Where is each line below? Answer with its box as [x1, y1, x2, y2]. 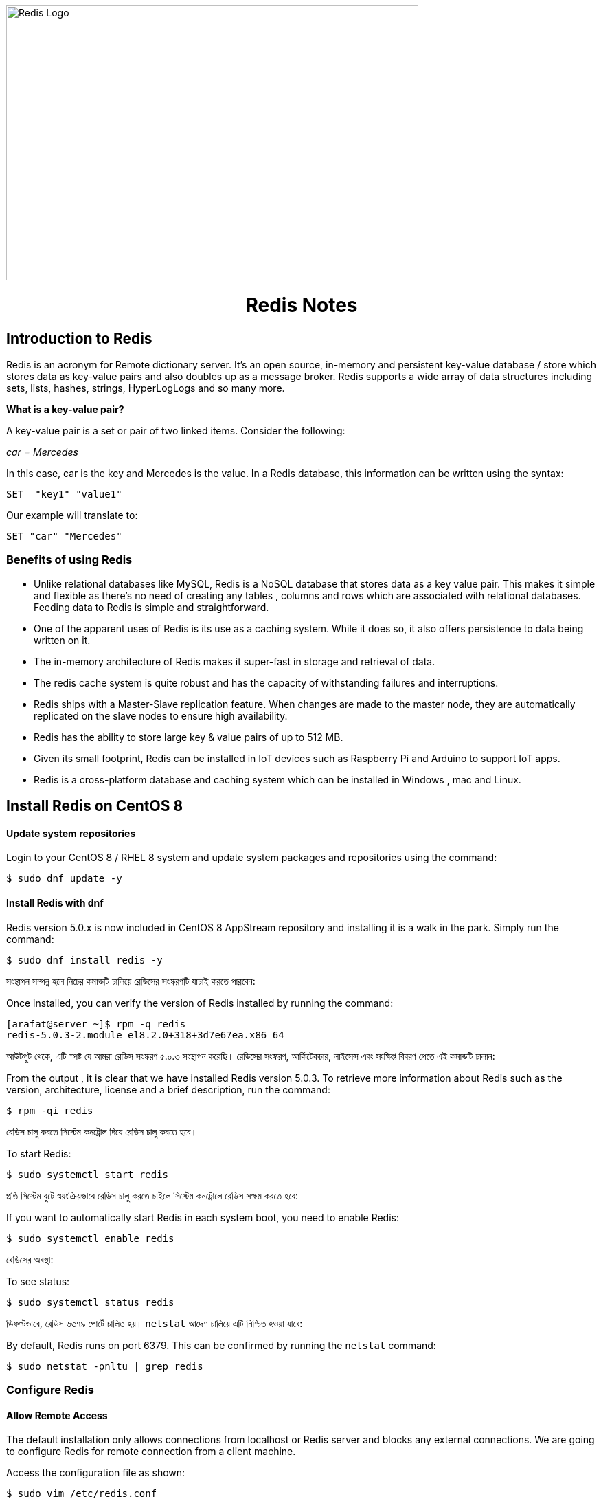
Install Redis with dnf [6, 896, 104, 909]
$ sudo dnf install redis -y [6, 954, 163, 966]
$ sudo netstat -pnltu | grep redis [6, 1360, 203, 1372]
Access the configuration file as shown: [6, 1467, 185, 1479]
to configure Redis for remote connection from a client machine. [6, 1445, 296, 1458]
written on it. [34, 634, 91, 646]
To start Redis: [6, 1147, 71, 1159]
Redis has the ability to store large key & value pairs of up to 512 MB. [34, 731, 343, 743]
